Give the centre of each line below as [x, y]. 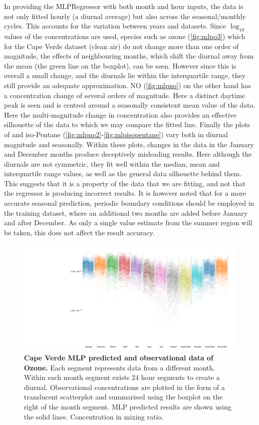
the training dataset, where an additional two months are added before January [126, 212]
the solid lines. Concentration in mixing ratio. [94, 416]
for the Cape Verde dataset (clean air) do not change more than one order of [122, 46]
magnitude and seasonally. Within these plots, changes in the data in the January [129, 144]
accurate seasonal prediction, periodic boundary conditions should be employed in [129, 203]
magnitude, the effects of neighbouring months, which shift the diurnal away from [129, 56]
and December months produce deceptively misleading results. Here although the [128, 154]
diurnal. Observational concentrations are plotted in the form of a [125, 387]
